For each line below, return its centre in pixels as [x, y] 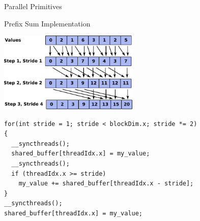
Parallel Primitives [33, 6]
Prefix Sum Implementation [47, 23]
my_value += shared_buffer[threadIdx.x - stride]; [106, 184]
